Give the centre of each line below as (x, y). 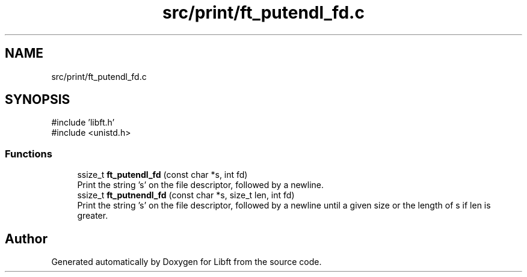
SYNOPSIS (38, 100)
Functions (29, 154)
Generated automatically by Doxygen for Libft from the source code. (186, 262)
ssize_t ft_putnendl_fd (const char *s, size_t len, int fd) (186, 195)
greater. (93, 216)
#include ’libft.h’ (83, 123)
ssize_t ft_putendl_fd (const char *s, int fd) (162, 175)
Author (26, 239)
